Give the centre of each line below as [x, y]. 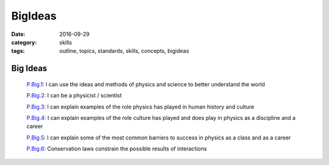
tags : [18, 51]
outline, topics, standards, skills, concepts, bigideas [124, 51]
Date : [18, 34]
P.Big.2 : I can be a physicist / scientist [74, 96]
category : [24, 42]
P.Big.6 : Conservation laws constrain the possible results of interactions [117, 149]
